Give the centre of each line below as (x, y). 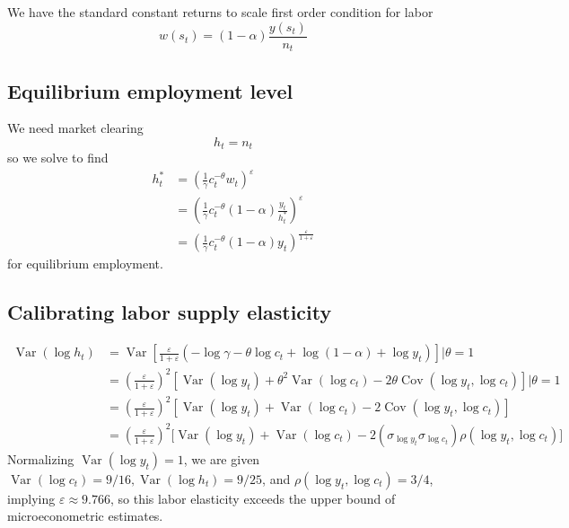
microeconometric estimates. (85, 516)
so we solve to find (58, 158)
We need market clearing (75, 128)
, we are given (222, 458)
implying (31, 498)
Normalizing (41, 458)
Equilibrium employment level (150, 90)
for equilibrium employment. (85, 264)
